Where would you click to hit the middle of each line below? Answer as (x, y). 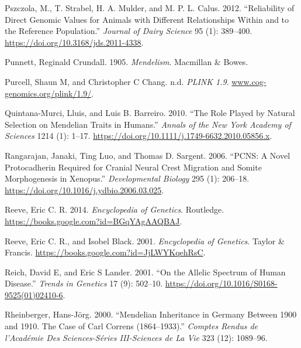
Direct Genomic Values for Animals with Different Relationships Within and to (147, 19)
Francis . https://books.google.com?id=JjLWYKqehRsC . (105, 252)
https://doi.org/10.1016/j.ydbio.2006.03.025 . (84, 190)
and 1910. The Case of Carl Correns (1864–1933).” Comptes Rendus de (131, 326)
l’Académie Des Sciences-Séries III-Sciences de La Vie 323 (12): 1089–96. (136, 337)
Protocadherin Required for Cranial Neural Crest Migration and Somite (133, 167)
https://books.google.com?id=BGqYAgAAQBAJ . (94, 221)
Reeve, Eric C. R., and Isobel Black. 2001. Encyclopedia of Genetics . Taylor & (145, 240)
